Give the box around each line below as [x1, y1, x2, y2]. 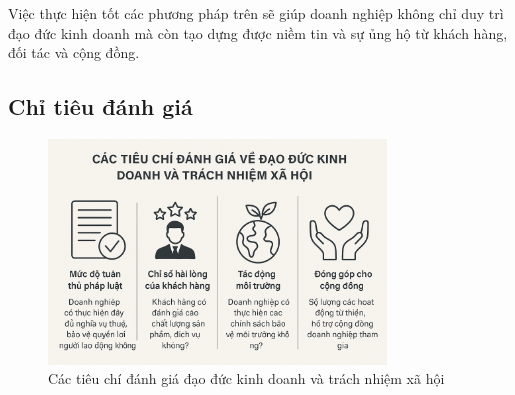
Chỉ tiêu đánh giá [8, 91, 193, 122]
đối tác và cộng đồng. [8, 42, 140, 63]
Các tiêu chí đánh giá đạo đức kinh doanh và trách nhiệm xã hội [48, 368, 445, 389]
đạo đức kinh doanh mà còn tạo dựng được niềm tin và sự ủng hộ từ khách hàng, [8, 22, 508, 43]
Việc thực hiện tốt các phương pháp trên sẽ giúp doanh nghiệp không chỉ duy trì [8, 3, 504, 23]
